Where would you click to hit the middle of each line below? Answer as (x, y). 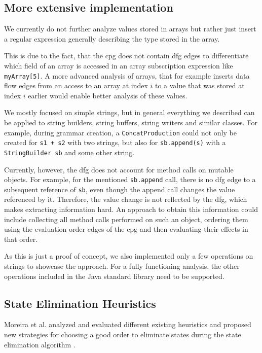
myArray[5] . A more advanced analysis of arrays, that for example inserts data (127, 75)
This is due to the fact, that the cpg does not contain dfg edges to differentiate (126, 56)
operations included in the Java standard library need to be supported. (114, 276)
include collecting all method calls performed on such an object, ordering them (126, 219)
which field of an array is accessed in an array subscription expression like (119, 65)
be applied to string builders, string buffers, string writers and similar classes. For (131, 122)
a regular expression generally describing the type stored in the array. (112, 38)
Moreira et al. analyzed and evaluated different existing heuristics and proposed (128, 324)
